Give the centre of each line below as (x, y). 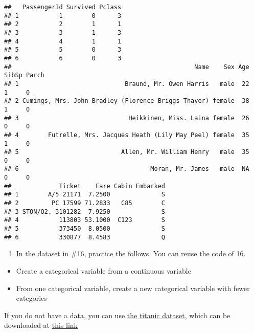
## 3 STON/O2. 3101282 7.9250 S (85, 212)
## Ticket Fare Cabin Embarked (85, 186)
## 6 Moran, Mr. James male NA (127, 169)
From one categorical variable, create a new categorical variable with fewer (133, 288)
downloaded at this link (41, 325)
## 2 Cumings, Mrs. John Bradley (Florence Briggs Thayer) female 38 (127, 101)
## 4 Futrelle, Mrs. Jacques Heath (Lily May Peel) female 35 (127, 135)
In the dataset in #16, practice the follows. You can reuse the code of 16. (131, 253)
